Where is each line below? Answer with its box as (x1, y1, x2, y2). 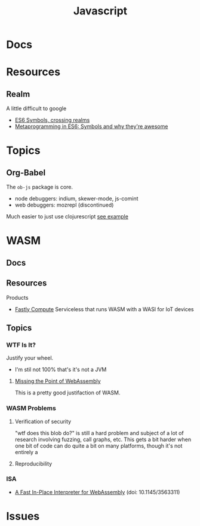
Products (6, 294, 29, 301)
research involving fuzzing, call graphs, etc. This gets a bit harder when (14, 436, 192, 443)
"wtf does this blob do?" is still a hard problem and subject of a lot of (14, 429, 184, 436)
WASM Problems (6, 404, 57, 412)
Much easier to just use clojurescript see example (6, 213, 128, 220)
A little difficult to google (6, 105, 67, 112)
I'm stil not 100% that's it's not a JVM (14, 366, 107, 373)
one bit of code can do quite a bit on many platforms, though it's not (14, 442, 183, 449)
